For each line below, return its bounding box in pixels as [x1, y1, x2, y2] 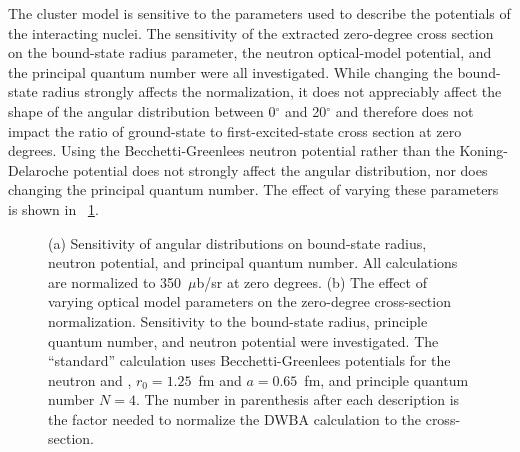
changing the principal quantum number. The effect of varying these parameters [8, 179, 499, 200]
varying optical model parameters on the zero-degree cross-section [48, 291, 451, 312]
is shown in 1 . [8, 198, 99, 219]
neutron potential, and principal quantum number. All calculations [48, 252, 458, 273]
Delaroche [8, 159, 69, 180]
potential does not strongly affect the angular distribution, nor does [73, 159, 488, 180]
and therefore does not [335, 100, 474, 121]
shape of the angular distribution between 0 [8, 100, 276, 121]
